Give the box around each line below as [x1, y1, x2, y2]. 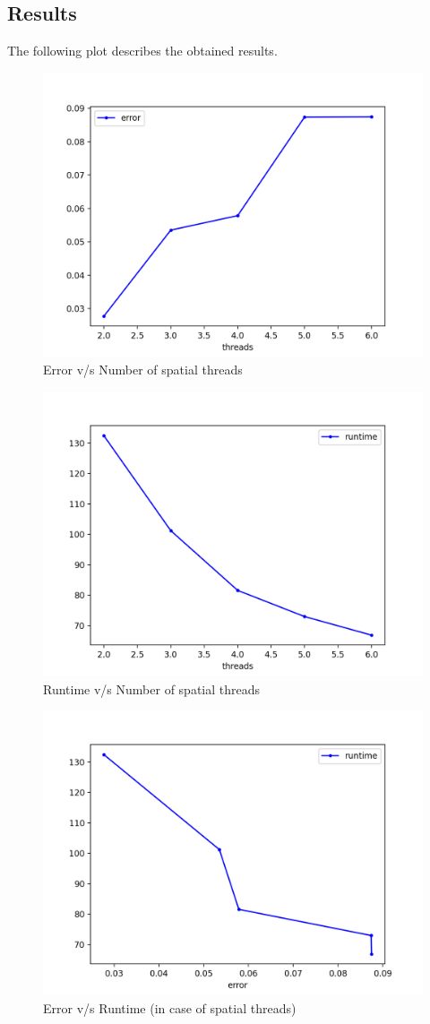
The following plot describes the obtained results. [7, 41, 278, 60]
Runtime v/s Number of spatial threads [43, 679, 261, 698]
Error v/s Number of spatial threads [43, 360, 243, 379]
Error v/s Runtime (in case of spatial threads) [43, 998, 297, 1017]
